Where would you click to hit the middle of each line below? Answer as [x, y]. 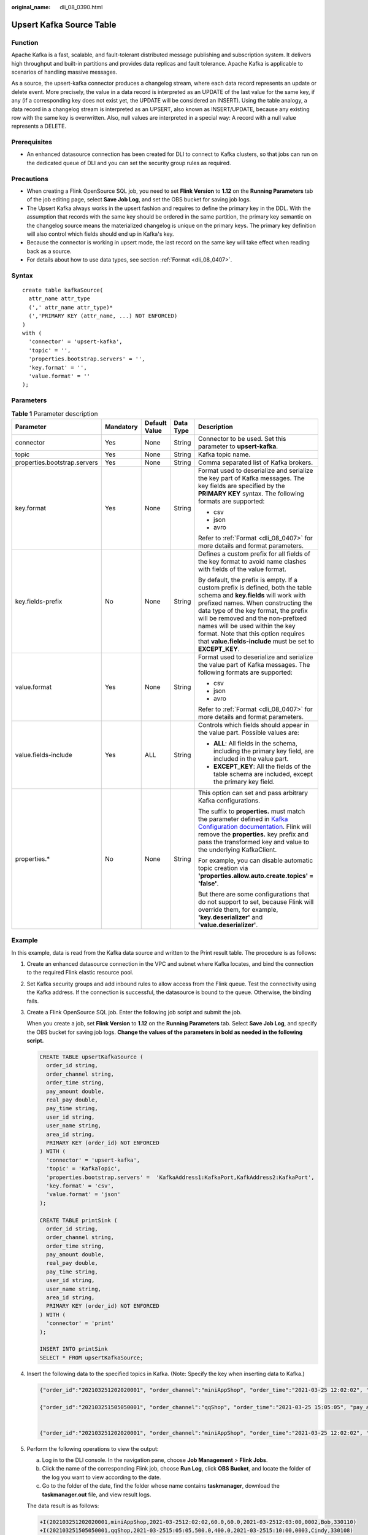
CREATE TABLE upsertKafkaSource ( [91, 1057]
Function [25, 42]
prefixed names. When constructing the [255, 603]
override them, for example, [238, 909]
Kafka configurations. [229, 800]
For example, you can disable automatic [256, 860]
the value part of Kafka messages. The [254, 664]
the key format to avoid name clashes [252, 561]
